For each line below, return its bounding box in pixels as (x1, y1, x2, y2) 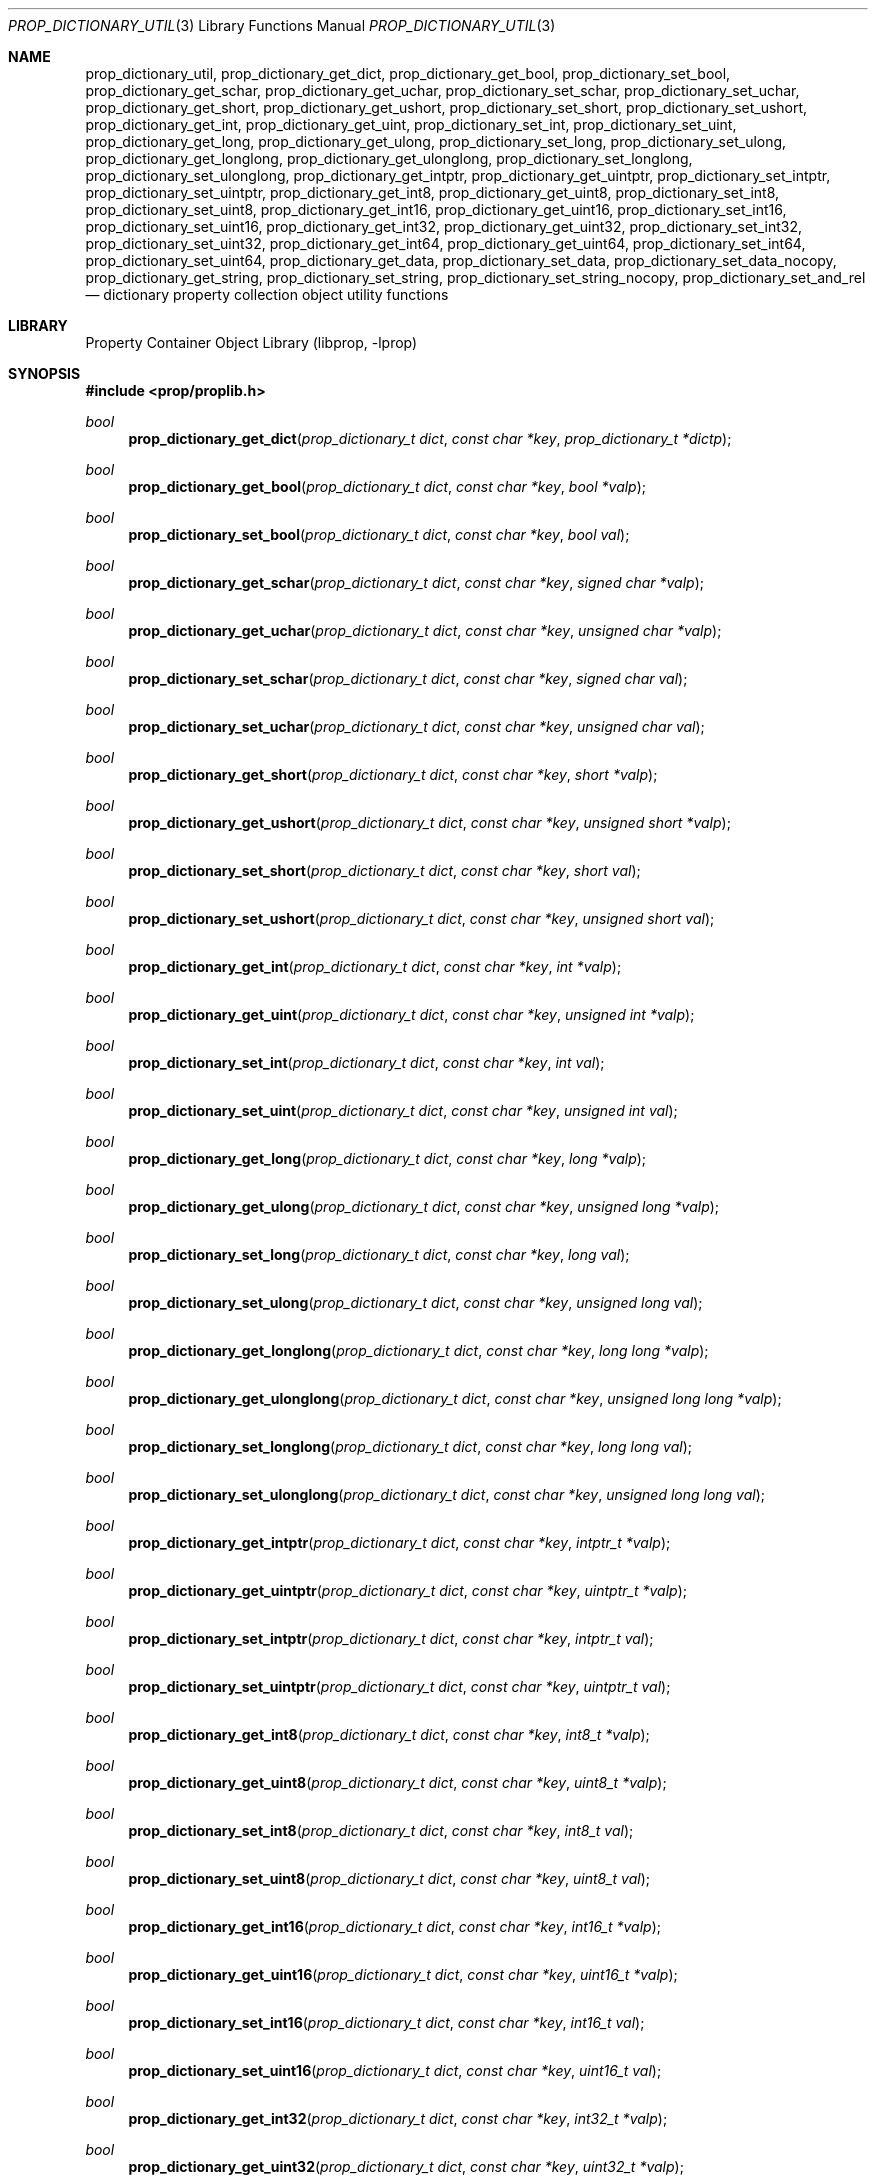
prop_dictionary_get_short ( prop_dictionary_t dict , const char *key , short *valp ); (128, 766, 658, 783)
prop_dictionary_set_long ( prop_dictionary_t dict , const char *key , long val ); (128, 1246, 630, 1263)
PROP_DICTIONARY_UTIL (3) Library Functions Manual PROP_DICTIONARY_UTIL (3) (8, 17, 556, 34)
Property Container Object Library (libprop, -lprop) (85, 334, 418, 351)
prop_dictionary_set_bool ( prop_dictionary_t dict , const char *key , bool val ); (128, 526, 630, 543)
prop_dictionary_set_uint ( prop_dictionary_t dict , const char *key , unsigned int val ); (128, 1102, 678, 1119)
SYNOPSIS (8, 365, 81, 382)
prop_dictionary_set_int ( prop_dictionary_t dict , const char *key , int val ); (128, 1054, 605, 1071)
